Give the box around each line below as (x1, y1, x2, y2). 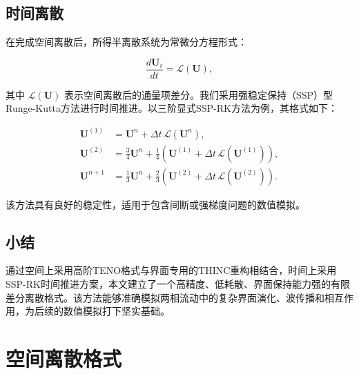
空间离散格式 (6, 344, 122, 372)
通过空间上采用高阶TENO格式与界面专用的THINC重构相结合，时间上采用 (6, 263, 337, 277)
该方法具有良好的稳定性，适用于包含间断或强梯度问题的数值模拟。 (6, 197, 305, 211)
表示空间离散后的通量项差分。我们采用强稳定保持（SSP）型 (64, 87, 333, 101)
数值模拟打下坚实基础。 (63, 304, 170, 318)
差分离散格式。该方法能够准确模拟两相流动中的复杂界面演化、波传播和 (6, 290, 324, 304)
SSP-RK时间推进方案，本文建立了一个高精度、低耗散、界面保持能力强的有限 (6, 276, 350, 291)
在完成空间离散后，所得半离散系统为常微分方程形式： (6, 35, 247, 49)
